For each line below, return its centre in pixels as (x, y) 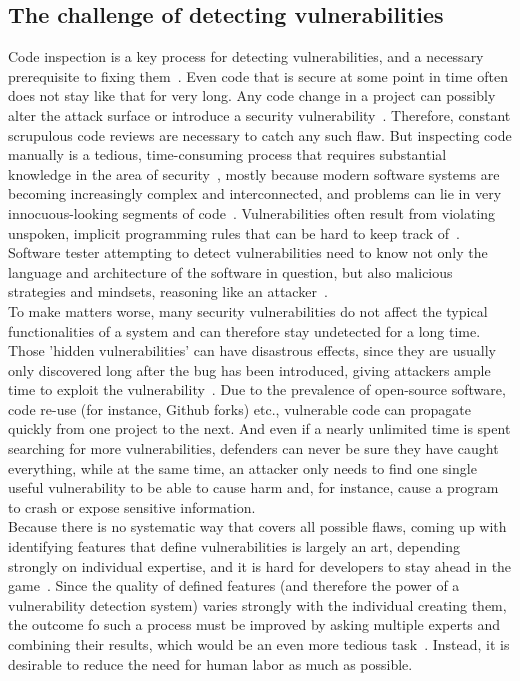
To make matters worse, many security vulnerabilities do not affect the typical (248, 310)
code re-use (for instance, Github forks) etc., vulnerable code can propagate (239, 408)
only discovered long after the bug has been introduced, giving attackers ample (249, 369)
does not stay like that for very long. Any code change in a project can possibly (252, 95)
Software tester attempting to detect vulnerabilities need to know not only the (248, 252)
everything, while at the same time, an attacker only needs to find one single (242, 467)
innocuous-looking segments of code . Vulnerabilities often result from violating (252, 212)
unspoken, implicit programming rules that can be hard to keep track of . (234, 232)
